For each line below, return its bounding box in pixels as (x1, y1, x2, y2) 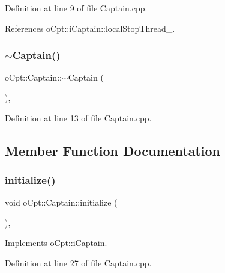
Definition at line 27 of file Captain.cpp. (5, 256, 152, 269)
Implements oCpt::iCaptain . (5, 236, 107, 249)
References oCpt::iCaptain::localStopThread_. (5, 22, 175, 34)
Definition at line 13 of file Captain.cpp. (5, 111, 152, 124)
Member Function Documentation (5, 141, 221, 159)
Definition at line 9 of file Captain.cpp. (5, 2, 148, 14)
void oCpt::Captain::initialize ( (5, 196, 118, 209)
